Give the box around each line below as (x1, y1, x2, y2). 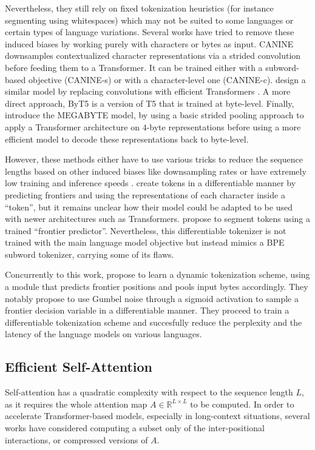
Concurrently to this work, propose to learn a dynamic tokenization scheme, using (5, 268, 310, 281)
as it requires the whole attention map (5, 397, 147, 410)
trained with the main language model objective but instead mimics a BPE (5, 236, 285, 249)
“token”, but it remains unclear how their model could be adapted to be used (5, 200, 293, 213)
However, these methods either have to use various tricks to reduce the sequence (5, 153, 303, 166)
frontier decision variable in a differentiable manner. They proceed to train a (5, 304, 290, 317)
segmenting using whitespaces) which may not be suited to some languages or (5, 13, 294, 26)
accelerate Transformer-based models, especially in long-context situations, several (5, 409, 310, 422)
